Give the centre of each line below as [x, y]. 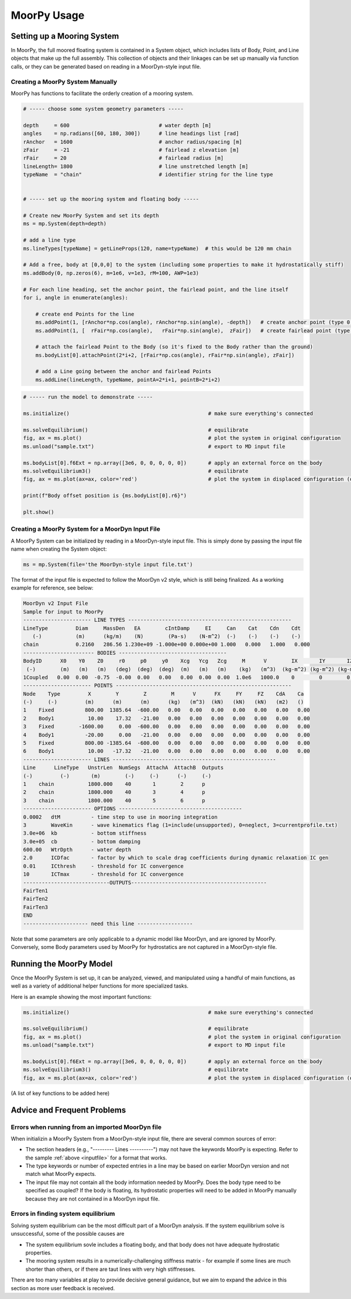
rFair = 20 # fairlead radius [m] [123, 158]
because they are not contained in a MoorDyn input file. [93, 1199]
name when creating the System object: [59, 549]
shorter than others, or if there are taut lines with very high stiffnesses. [111, 1269]
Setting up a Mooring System [65, 36]
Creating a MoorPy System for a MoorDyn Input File [86, 529]
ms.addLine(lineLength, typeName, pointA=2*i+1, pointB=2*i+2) [128, 379]
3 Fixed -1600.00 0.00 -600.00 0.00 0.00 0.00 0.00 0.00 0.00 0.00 [166, 727]
